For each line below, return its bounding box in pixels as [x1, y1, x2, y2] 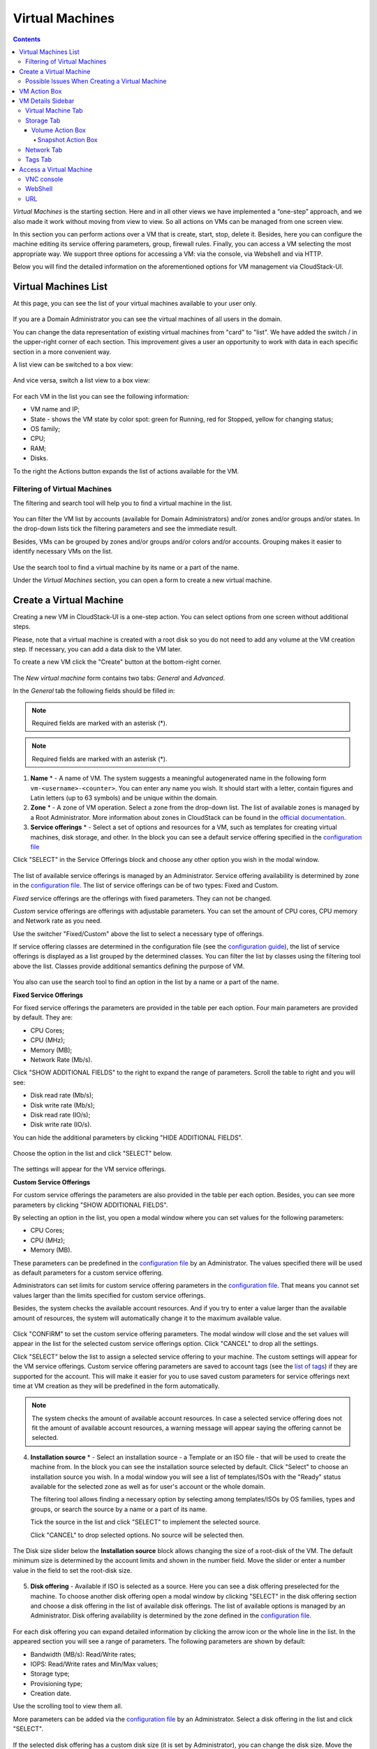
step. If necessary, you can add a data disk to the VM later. [13, 645, 182, 653]
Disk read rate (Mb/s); [30, 1091, 94, 1100]
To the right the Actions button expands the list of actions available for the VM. [13, 467, 239, 475]
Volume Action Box [31, 126, 87, 134]
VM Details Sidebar [19, 97, 75, 105]
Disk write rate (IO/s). [30, 1120, 92, 1129]
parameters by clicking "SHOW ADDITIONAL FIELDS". [13, 1201, 168, 1209]
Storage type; [30, 1669, 70, 1678]
